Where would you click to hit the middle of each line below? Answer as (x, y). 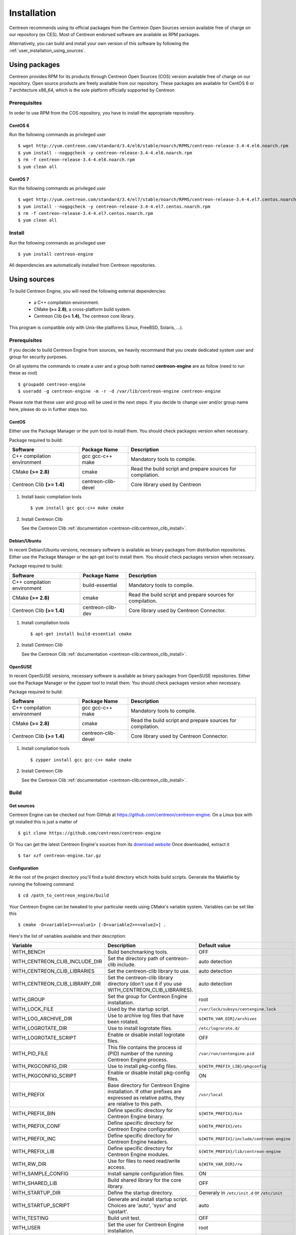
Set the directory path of (136, 958)
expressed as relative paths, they (146, 1098)
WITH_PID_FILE (30, 1054)
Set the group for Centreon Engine (148, 996)
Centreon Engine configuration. (144, 1129)
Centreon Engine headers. (138, 1142)
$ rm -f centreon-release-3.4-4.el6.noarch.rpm (76, 160)
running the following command (41, 884)
